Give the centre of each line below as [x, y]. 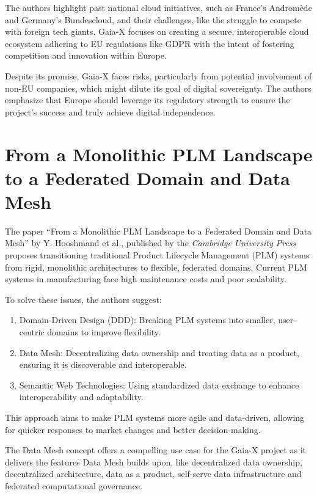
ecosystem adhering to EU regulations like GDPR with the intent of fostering [150, 43]
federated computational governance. [74, 485]
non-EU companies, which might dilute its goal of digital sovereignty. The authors [158, 88]
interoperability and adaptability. [81, 397]
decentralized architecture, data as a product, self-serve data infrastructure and [153, 474]
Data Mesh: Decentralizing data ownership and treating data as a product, [159, 352]
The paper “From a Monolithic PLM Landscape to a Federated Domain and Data [158, 231]
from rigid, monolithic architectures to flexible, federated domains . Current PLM [156, 267]
